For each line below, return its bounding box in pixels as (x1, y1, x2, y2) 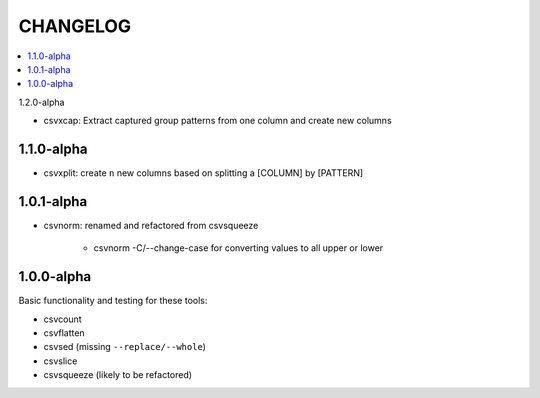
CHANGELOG (18, 15, 132, 37)
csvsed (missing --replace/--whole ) (43, 341, 207, 353)
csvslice (43, 355, 78, 367)
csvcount (43, 313, 82, 325)
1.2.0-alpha (18, 96, 65, 108)
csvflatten (43, 327, 85, 339)
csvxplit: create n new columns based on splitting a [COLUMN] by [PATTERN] (43, 167, 364, 179)
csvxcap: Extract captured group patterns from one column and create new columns (43, 115, 392, 127)
